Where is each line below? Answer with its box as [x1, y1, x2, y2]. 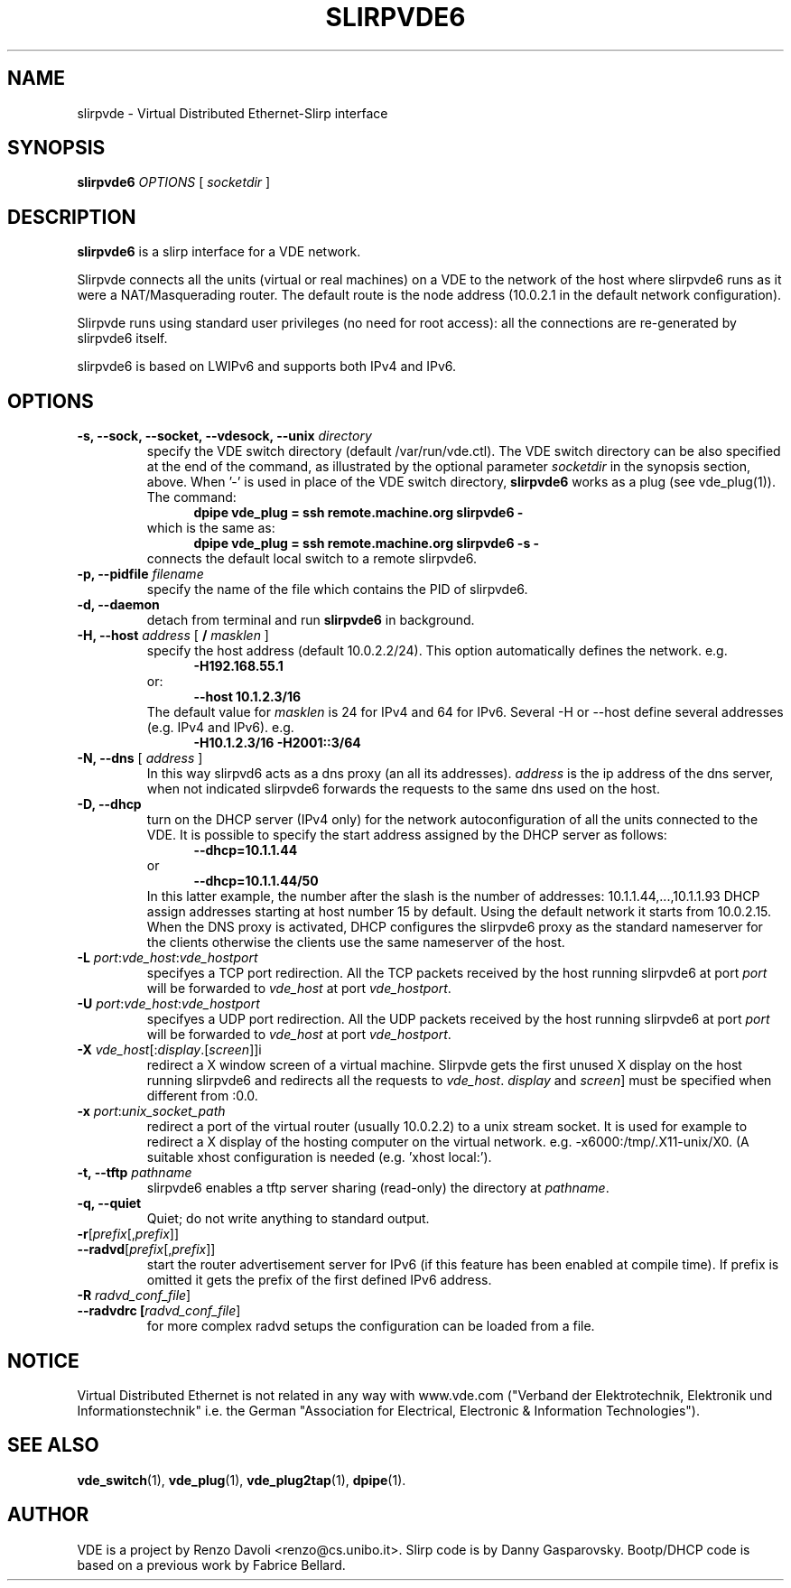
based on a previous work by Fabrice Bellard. [77, 1556, 346, 1573]
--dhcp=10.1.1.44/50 [193, 873, 319, 889]
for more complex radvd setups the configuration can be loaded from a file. [146, 1318, 595, 1334]
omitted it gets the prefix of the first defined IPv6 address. [146, 1272, 492, 1288]
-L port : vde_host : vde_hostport [77, 950, 258, 966]
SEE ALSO [7, 1434, 99, 1457]
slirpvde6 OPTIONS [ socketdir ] [77, 174, 271, 190]
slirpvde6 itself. [77, 330, 168, 347]
